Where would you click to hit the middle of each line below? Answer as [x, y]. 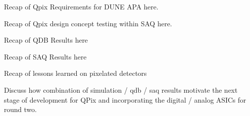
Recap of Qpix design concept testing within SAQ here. [88, 23]
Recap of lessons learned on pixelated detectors [75, 73]
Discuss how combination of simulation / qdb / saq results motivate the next [121, 89]
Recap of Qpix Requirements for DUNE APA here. [81, 6]
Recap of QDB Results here [46, 40]
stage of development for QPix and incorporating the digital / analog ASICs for [125, 99]
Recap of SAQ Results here [45, 56]
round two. [21, 109]
